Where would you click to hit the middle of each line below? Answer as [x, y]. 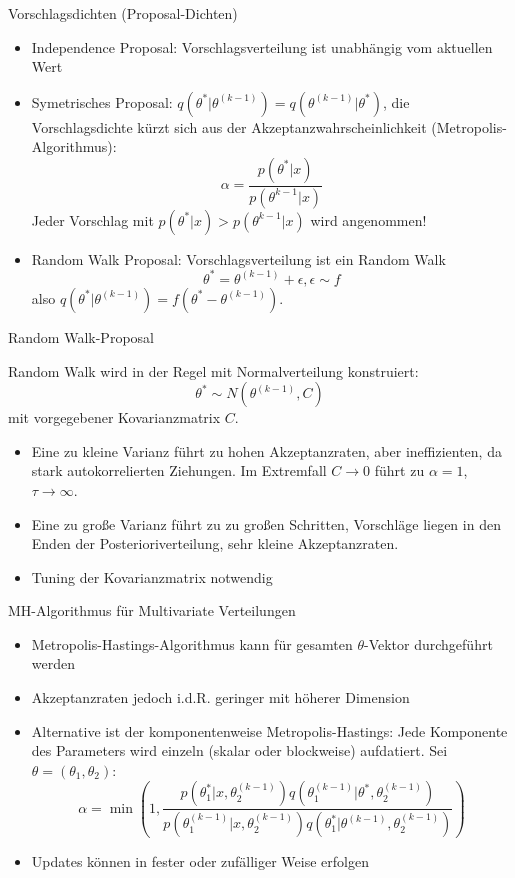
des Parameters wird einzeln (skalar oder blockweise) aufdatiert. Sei [239, 750]
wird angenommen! [368, 219]
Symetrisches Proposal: [102, 101]
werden [53, 663]
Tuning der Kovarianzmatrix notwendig [152, 576]
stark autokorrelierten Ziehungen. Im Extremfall [179, 470]
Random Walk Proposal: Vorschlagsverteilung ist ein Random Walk [238, 258]
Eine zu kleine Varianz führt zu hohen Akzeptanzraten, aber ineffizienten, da [266, 450]
